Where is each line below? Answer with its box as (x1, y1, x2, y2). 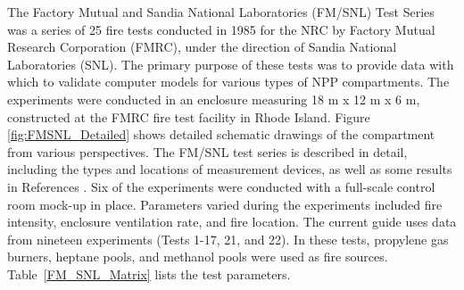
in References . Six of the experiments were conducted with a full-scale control (7, 177, 435, 195)
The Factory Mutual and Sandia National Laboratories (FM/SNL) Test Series (7, 3, 435, 21)
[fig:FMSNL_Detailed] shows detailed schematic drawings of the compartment (7, 125, 435, 144)
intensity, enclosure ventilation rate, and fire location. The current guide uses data (7, 212, 457, 231)
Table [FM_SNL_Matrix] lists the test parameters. (7, 264, 291, 283)
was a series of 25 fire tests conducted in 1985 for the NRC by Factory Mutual (7, 20, 435, 38)
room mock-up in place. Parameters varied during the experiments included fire (7, 195, 443, 213)
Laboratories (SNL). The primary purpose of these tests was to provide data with (7, 54, 454, 73)
